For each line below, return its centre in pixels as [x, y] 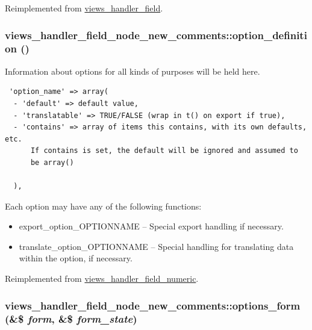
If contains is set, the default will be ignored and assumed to [164, 151]
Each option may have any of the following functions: [103, 206]
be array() [52, 162]
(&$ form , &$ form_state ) [71, 319]
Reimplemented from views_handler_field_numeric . [102, 279]
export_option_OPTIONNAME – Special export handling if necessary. [151, 226]
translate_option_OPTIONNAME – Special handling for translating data [156, 246]
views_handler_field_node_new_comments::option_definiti [156, 35]
